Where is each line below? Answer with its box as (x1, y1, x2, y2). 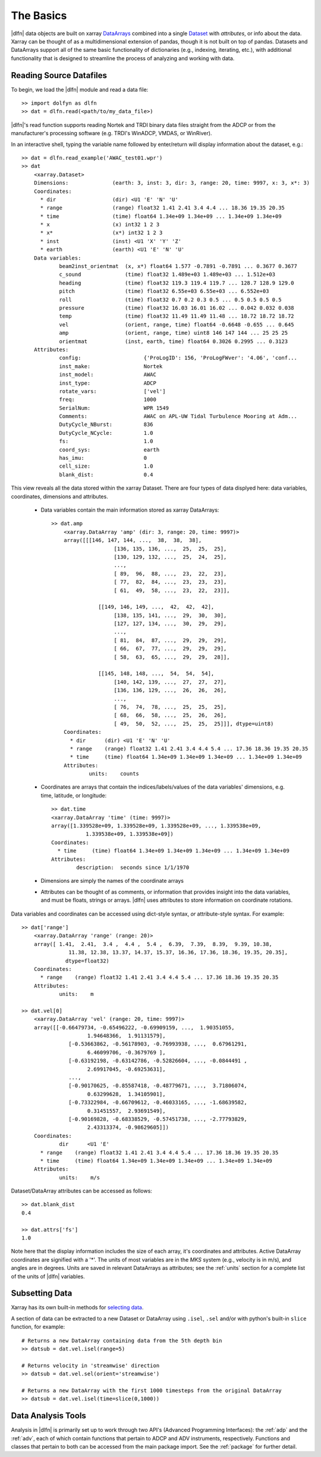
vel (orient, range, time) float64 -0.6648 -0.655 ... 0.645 (59, 321, 294, 328)
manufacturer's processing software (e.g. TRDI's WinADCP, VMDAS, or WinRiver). (11, 130, 212, 137)
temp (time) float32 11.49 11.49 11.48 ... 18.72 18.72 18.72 (59, 313, 294, 320)
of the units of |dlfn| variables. (11, 1272, 86, 1280)
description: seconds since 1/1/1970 (76, 864, 190, 871)
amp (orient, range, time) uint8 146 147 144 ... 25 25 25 (59, 329, 288, 337)
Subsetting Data (11, 1288, 73, 1299)
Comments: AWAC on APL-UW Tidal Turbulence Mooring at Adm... (59, 413, 297, 420)
